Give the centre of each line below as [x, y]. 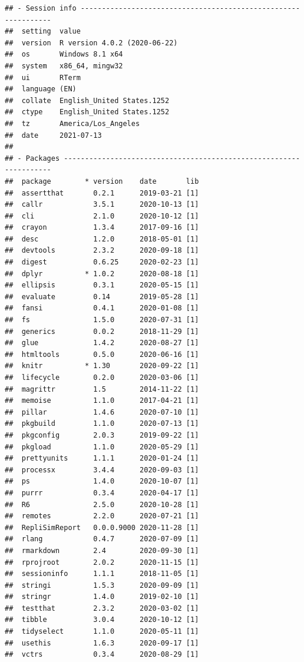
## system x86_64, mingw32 [64, 66]
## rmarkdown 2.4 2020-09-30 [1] [102, 550]
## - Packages [32, 158]
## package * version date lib [102, 181]
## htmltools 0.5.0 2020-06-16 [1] [102, 354]
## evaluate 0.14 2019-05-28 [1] [102, 297]
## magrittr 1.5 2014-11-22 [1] [102, 389]
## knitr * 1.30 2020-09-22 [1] [102, 366]
